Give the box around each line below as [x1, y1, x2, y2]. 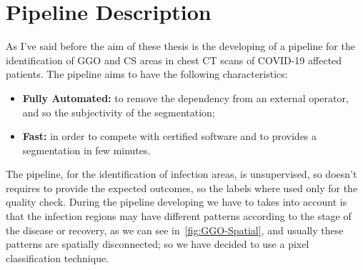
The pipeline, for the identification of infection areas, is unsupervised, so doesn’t [6, 166, 357, 181]
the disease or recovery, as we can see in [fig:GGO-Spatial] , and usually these [6, 222, 344, 237]
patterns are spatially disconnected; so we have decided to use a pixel [6, 236, 309, 251]
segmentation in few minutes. [22, 142, 151, 157]
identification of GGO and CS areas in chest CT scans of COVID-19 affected [6, 52, 342, 67]
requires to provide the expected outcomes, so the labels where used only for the [6, 180, 358, 195]
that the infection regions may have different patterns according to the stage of [6, 209, 352, 224]
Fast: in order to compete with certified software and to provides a [22, 129, 317, 144]
